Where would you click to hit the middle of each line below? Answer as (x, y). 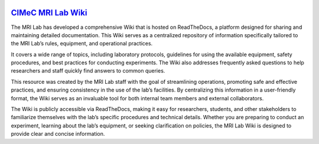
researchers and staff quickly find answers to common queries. (88, 71)
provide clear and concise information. (58, 134)
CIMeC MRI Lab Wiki (49, 13)
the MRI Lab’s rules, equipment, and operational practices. (82, 44)
